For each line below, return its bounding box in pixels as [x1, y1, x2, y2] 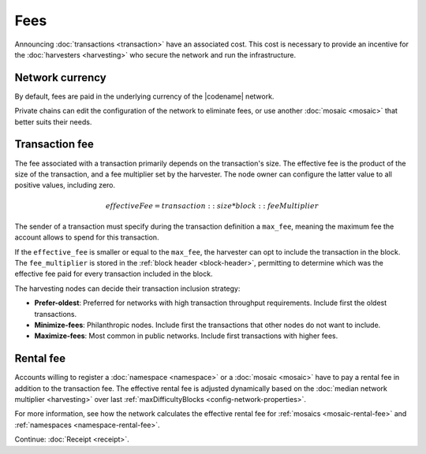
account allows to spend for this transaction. [14, 233, 159, 242]
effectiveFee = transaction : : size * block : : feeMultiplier [105, 201, 319, 210]
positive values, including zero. [14, 180, 116, 190]
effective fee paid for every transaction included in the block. [14, 269, 213, 279]
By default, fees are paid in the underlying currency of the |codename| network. [14, 91, 275, 101]
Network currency [14, 71, 106, 84]
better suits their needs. [14, 117, 92, 126]
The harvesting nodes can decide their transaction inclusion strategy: [14, 284, 241, 293]
